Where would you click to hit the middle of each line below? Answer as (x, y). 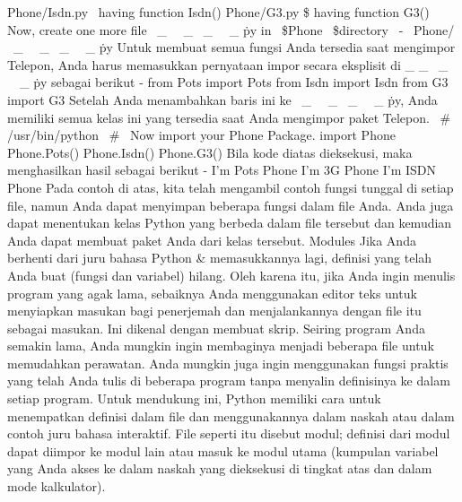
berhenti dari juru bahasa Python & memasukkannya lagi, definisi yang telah (220, 258)
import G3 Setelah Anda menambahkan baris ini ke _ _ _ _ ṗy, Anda (222, 99)
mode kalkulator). (57, 486)
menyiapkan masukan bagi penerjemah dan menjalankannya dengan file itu (214, 311)
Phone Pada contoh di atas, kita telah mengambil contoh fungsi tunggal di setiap (231, 187)
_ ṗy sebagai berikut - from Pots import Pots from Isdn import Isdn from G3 (234, 82)
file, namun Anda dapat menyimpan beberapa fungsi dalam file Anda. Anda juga (231, 205)
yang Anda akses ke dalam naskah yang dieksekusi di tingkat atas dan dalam (220, 468)
